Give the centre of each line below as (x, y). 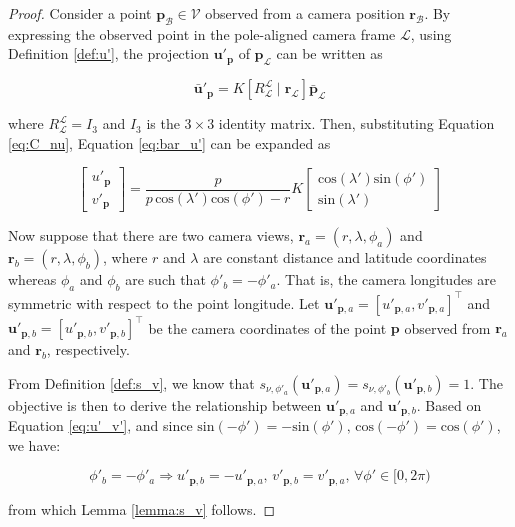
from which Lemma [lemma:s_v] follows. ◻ (142, 508)
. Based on (449, 404)
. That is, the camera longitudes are (386, 279)
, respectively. (88, 349)
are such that (165, 279)
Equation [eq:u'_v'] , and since (100, 425)
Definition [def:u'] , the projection (108, 53)
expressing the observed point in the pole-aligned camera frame (202, 33)
